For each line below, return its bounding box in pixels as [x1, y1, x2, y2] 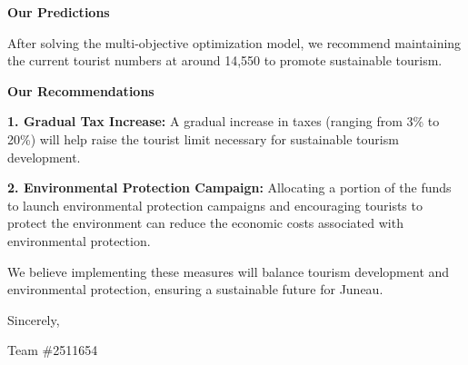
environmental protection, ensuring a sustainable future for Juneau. [7, 280, 383, 299]
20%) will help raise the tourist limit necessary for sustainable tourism [7, 129, 399, 148]
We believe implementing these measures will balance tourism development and [7, 261, 450, 281]
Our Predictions [7, 3, 110, 21]
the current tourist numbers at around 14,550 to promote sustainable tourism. [7, 51, 443, 70]
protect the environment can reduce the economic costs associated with [7, 213, 403, 232]
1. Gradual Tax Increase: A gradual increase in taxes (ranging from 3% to [7, 112, 440, 131]
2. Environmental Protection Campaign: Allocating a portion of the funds [7, 178, 452, 197]
